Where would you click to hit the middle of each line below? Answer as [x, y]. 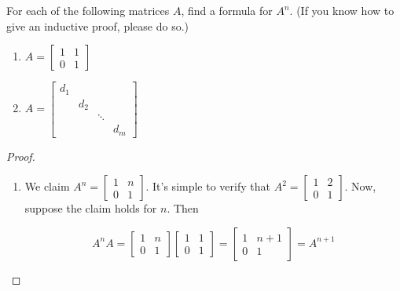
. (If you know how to [342, 10]
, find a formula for [227, 10]
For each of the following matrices [88, 10]
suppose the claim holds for [91, 208]
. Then [183, 208]
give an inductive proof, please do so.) [97, 25]
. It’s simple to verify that [208, 186]
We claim [47, 186]
